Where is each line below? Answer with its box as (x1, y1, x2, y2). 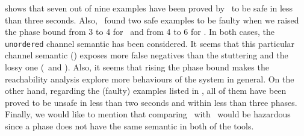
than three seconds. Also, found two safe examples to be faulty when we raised (5, 13, 299, 26)
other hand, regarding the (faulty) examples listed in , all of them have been (5, 84, 287, 97)
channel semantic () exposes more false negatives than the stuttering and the (5, 49, 288, 61)
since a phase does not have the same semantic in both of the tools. (5, 120, 254, 132)
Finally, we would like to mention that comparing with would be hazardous (5, 108, 291, 120)
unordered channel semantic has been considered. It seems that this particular (5, 37, 295, 49)
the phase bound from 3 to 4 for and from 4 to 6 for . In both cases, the (5, 25, 275, 38)
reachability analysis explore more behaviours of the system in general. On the (5, 72, 294, 85)
